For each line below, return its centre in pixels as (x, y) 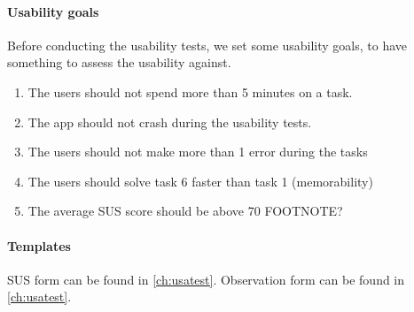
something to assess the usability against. (119, 62)
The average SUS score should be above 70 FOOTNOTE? (185, 211)
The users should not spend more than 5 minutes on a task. (190, 91)
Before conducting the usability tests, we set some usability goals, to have (207, 45)
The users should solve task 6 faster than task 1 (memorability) (200, 181)
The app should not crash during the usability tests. (170, 122)
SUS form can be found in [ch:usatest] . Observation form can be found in (206, 279)
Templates (39, 245)
